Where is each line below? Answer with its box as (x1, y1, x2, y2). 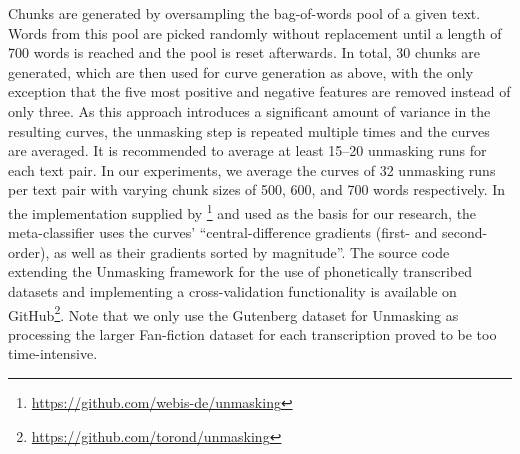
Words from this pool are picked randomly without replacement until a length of (8, 22, 502, 43)
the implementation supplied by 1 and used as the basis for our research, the (8, 199, 477, 223)
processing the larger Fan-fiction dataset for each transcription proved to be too (8, 323, 497, 344)
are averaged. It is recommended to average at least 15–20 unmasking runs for (8, 140, 487, 161)
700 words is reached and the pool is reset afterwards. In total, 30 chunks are (8, 42, 480, 63)
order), (8, 241, 50, 262)
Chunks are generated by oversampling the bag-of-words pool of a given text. (8, 3, 481, 23)
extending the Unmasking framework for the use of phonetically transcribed (8, 261, 473, 282)
